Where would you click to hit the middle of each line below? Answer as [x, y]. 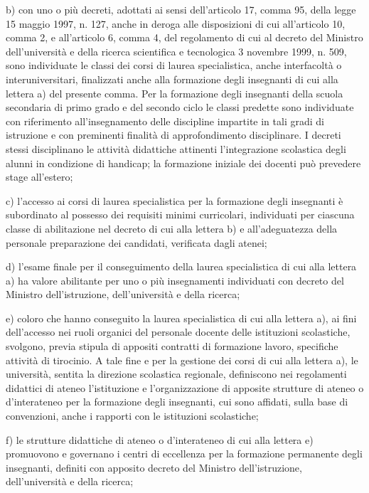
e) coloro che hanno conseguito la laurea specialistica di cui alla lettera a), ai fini [181, 318]
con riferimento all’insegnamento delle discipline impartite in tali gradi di [165, 121]
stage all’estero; [39, 177]
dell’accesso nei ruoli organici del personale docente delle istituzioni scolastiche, [178, 332]
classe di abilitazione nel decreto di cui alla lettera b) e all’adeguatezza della [172, 228]
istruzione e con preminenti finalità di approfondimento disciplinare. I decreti [173, 135]
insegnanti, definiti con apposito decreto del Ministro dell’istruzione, [154, 467]
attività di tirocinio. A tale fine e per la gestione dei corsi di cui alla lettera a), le [182, 360]
